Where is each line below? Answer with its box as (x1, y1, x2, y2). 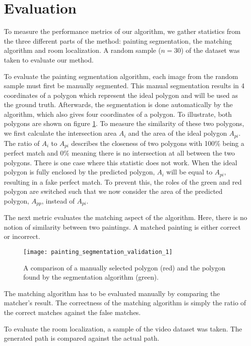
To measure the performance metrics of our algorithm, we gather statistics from (4, 26, 241, 36)
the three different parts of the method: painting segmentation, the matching (4, 35, 232, 46)
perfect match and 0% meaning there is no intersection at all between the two (4, 147, 235, 157)
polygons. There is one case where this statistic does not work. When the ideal (4, 157, 237, 167)
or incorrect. (4, 231, 40, 241)
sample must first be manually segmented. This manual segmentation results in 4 (4, 80, 245, 91)
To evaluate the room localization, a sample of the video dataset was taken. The (4, 323, 242, 333)
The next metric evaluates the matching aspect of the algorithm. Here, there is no (4, 212, 247, 222)
